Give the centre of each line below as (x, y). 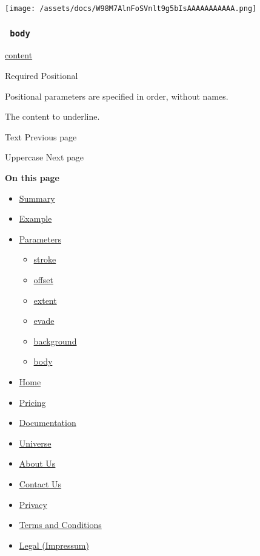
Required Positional (42, 76)
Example (35, 218)
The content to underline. (52, 116)
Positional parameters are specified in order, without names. (117, 96)
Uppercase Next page (44, 157)
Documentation (48, 423)
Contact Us (40, 483)
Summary (37, 198)
